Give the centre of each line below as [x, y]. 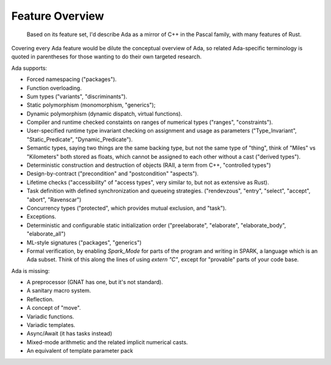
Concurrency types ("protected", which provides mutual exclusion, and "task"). [127, 208]
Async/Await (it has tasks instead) [70, 334]
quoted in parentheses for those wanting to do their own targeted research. [106, 57]
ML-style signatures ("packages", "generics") [84, 242]
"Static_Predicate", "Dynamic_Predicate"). [80, 139]
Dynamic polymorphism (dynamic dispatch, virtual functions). [105, 113]
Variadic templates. [51, 325]
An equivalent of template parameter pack [80, 351]
